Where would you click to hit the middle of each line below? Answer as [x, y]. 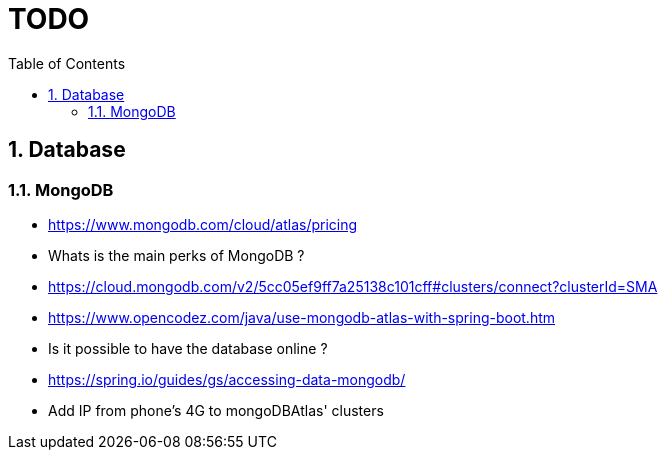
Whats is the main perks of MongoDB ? [176, 255]
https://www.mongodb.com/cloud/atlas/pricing [203, 224]
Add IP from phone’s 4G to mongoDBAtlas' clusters [216, 410]
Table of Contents [67, 63]
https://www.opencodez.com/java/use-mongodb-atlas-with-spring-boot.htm [302, 317]
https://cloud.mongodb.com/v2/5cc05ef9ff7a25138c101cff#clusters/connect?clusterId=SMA [353, 286]
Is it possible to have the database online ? [188, 348]
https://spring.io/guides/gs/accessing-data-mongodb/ [227, 379]
